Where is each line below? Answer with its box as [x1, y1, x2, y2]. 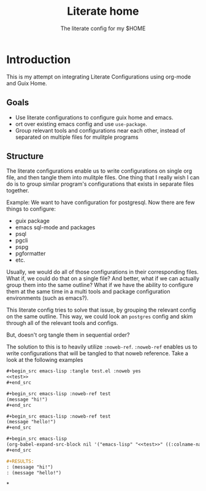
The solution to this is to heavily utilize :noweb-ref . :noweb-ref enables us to [6, 343, 198, 351]
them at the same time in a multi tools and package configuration [6, 288, 170, 296]
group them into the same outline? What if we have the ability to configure [6, 281, 193, 289]
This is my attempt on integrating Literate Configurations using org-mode [6, 73, 191, 81]
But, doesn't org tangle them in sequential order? [6, 331, 130, 339]
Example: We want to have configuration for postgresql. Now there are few [6, 198, 195, 206]
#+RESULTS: [6, 458, 34, 465]
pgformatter [15, 250, 46, 257]
